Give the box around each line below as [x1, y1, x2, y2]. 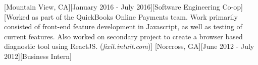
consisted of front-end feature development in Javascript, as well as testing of [4, 21, 242, 32]
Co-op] [222, 2, 243, 12]
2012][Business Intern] [4, 50, 72, 61]
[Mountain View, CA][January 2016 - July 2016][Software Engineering [4, 2, 220, 12]
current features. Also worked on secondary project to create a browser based [4, 31, 243, 41]
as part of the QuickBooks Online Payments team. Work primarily [32, 11, 238, 22]
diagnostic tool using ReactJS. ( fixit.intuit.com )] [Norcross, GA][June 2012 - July [4, 41, 254, 51]
